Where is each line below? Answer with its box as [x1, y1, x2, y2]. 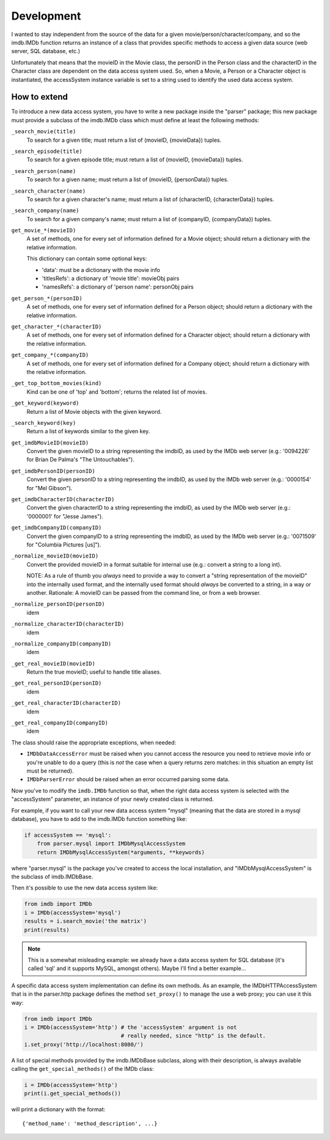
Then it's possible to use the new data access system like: [11, 884, 158, 892]
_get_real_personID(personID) [11, 680, 102, 687]
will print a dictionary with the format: [11, 1106, 106, 1113]
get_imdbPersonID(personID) [11, 468, 96, 474]
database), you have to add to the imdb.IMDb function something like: [11, 815, 188, 822]
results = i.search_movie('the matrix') [24, 918, 147, 925]
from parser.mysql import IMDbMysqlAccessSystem [37, 840, 186, 847]
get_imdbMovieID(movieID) [11, 439, 89, 446]
